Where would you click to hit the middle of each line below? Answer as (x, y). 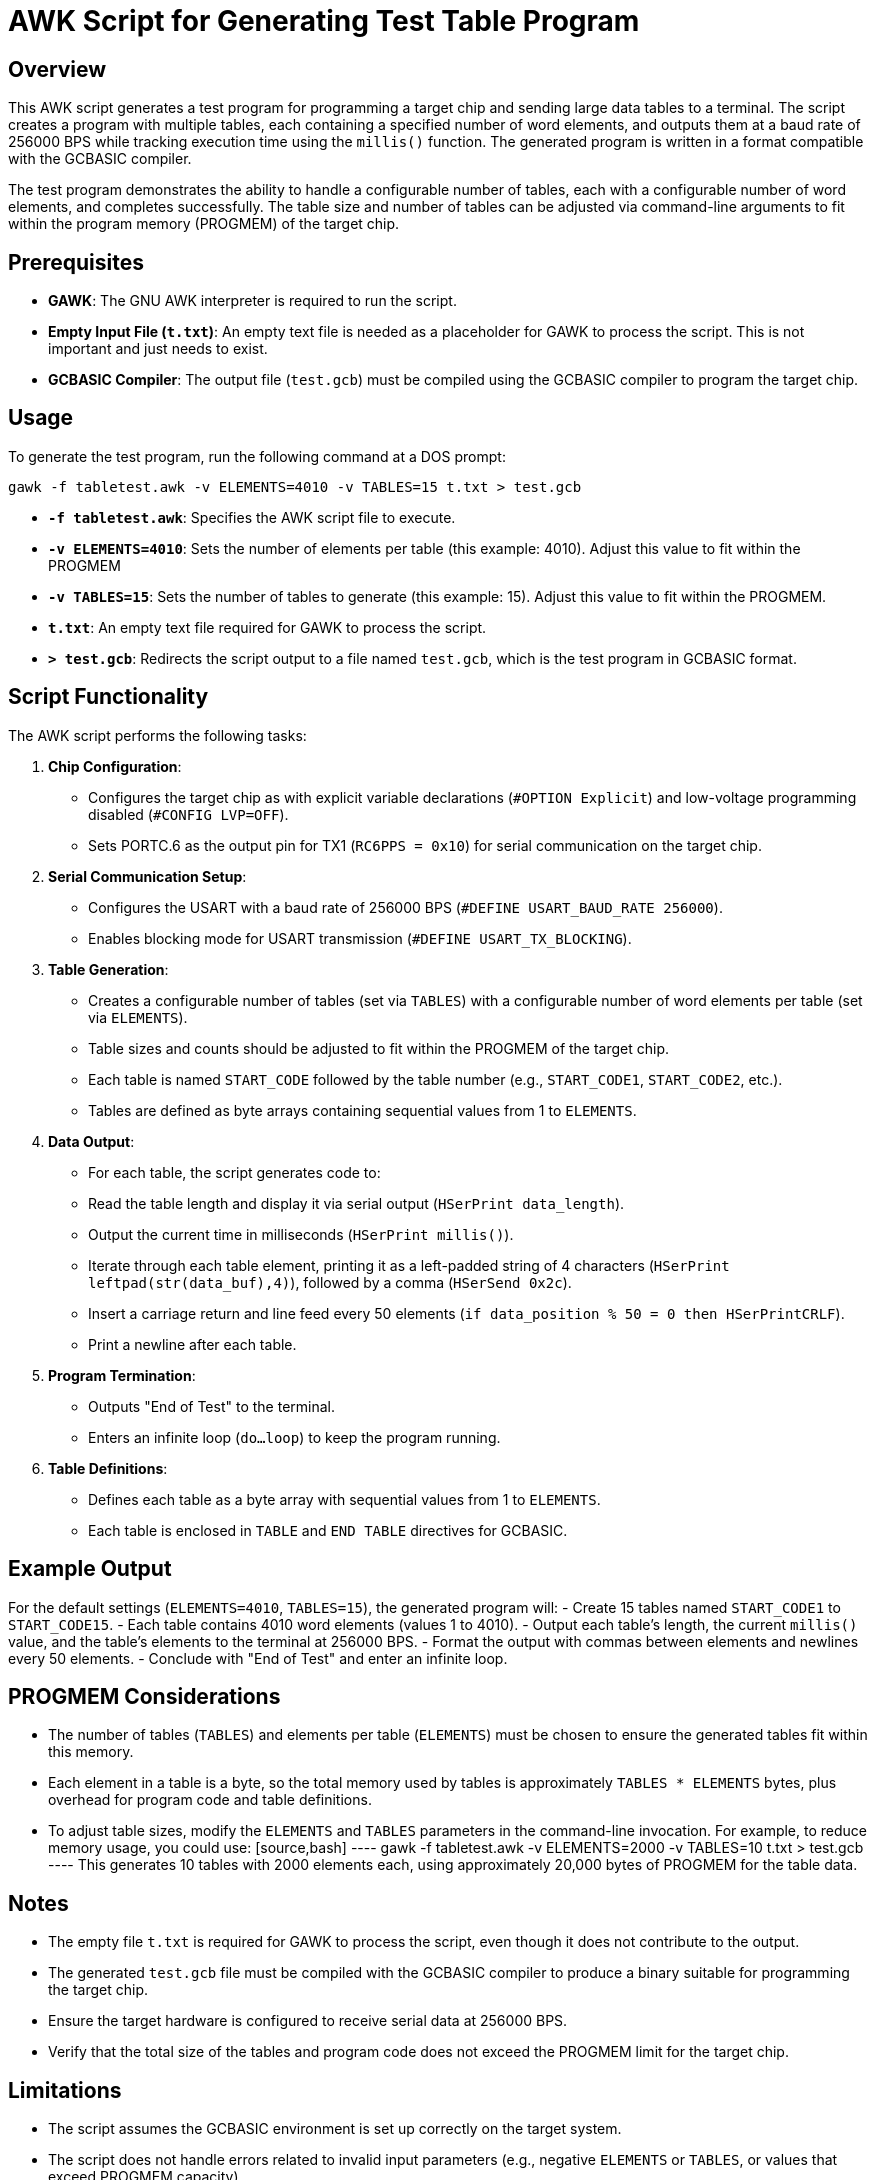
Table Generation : (108, 969)
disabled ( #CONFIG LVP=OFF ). (188, 814)
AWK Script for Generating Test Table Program (324, 21)
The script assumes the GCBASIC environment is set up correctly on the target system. (335, 2129)
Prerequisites (76, 262)
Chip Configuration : (115, 766)
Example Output (90, 1569)
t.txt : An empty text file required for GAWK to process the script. (267, 627)
